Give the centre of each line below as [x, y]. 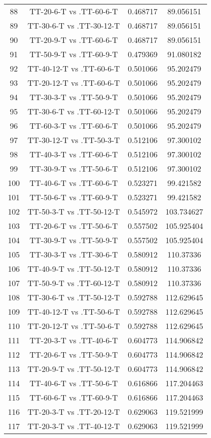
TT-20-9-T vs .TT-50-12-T [74, 369]
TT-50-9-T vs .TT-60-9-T [74, 54]
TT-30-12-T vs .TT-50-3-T [74, 140]
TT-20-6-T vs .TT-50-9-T [74, 354]
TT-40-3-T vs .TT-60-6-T [74, 154]
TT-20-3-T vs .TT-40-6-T [74, 340]
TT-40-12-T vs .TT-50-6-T [74, 311]
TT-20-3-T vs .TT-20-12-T [74, 412]
